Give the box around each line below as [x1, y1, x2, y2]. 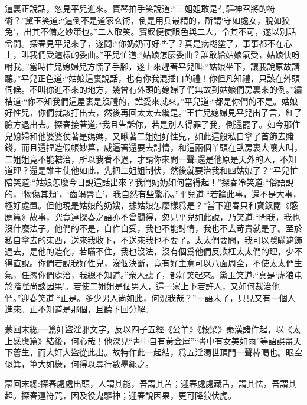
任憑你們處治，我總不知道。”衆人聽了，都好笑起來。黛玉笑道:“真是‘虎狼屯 [21, 268, 302, 280]
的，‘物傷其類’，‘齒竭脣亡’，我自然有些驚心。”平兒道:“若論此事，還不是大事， [5, 187, 301, 200]
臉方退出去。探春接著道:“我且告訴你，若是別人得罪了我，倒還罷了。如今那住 [5, 117, 301, 130]
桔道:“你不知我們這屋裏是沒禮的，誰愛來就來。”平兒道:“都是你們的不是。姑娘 [5, 94, 298, 107]
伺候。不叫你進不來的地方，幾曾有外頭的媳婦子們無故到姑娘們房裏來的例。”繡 [5, 83, 302, 96]
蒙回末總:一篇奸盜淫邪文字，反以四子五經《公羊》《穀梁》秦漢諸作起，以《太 [5, 323, 301, 335]
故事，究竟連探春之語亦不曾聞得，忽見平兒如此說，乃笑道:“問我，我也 [29, 210, 301, 223]
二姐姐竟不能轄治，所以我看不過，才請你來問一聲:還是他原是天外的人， [5, 152, 280, 165]
